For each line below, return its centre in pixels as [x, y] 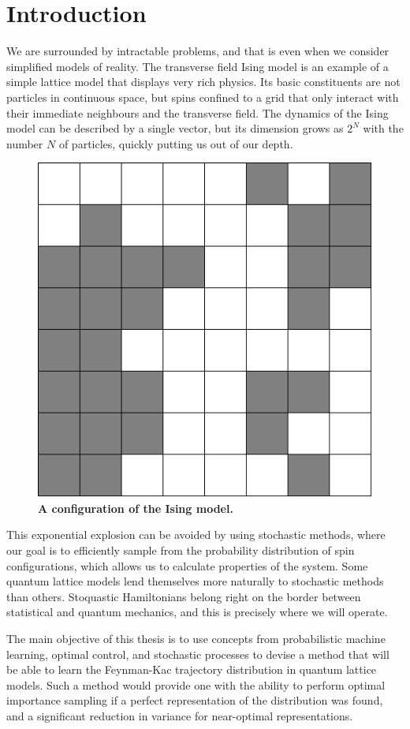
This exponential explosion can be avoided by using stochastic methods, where [196, 535]
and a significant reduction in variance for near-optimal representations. [180, 716]
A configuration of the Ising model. [136, 508]
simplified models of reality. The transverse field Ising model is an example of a [198, 66]
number [25, 143]
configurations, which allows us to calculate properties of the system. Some [187, 565]
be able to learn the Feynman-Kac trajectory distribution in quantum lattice [192, 669]
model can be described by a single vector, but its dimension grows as [175, 128]
